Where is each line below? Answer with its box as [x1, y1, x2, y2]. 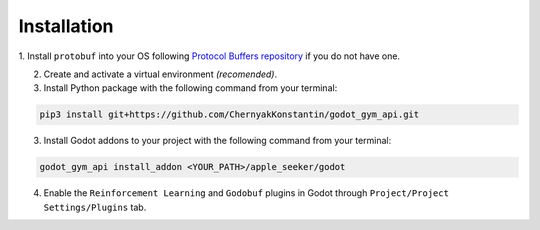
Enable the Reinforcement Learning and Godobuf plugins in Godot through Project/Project [43, 187, 450, 199]
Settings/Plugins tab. [43, 201, 147, 213]
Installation [18, 15, 114, 37]
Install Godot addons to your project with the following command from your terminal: [43, 135, 392, 147]
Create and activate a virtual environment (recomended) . [43, 68, 278, 80]
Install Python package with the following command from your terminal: [43, 82, 338, 94]
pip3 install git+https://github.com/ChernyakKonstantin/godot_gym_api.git [39, 109, 420, 120]
